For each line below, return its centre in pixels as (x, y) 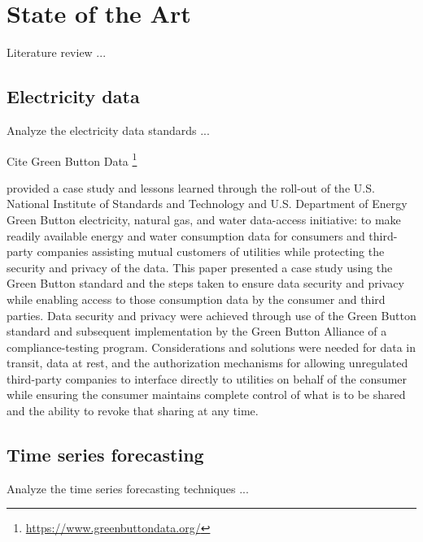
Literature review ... (57, 52)
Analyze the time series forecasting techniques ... (128, 488)
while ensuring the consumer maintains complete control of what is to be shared (206, 395)
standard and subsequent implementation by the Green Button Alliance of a (197, 331)
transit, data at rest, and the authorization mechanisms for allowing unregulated (207, 363)
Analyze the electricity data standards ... (108, 130)
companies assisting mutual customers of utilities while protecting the (211, 251)
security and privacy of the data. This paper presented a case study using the (200, 267)
